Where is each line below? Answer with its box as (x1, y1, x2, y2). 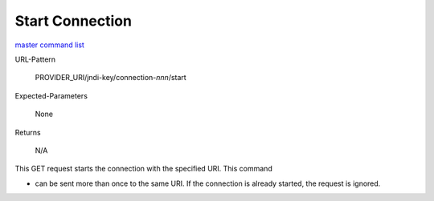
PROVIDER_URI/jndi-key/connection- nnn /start (35, 73, 186, 82)
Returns (14, 127, 41, 137)
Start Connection (14, 12, 133, 30)
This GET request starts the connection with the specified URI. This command (14, 164, 272, 174)
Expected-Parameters (14, 90, 88, 100)
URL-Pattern (14, 54, 56, 64)
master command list (14, 40, 84, 50)
